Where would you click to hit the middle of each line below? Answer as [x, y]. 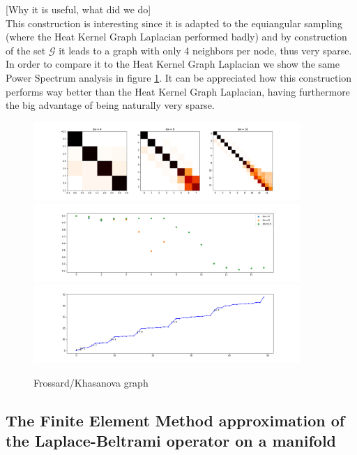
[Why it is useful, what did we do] [78, 9]
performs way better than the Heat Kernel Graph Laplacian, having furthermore [178, 91]
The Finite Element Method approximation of [175, 420]
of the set [26, 50]
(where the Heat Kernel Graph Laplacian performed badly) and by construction [176, 37]
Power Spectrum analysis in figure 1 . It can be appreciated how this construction [179, 77]
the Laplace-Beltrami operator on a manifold [171, 441]
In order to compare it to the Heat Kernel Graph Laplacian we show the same [173, 64]
